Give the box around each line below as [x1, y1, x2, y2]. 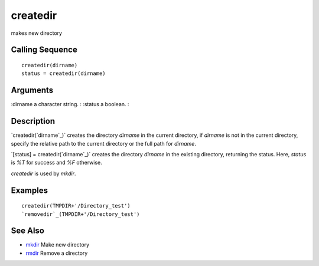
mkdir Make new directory [25, 241, 90, 248]
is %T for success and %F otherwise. [11, 159, 103, 166]
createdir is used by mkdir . [11, 170, 76, 177]
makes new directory [11, 29, 62, 37]
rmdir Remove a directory [25, 249, 88, 257]
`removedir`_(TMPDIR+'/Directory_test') [21, 211, 140, 218]
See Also [11, 226, 44, 236]
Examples [11, 185, 48, 195]
